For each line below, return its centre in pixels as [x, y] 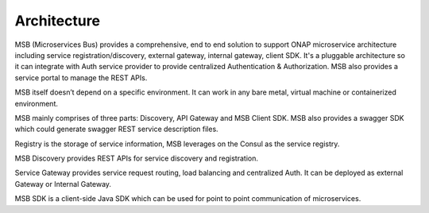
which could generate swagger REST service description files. [116, 129]
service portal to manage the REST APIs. [81, 77]
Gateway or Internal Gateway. [63, 184]
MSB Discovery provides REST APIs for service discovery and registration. [136, 158]
